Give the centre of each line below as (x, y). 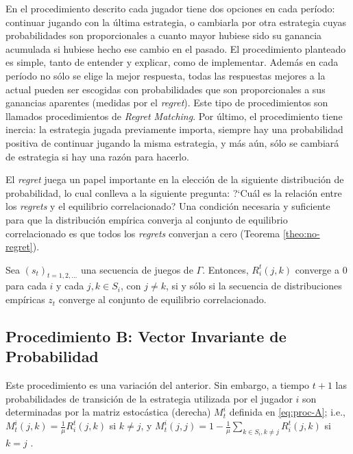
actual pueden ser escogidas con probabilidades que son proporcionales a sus (166, 89)
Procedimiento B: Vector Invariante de (146, 336)
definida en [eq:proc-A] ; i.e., (287, 412)
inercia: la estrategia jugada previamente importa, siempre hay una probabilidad (174, 129)
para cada (26, 286)
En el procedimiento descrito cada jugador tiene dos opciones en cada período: (170, 8)
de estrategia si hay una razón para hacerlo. (97, 156)
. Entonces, (226, 269)
